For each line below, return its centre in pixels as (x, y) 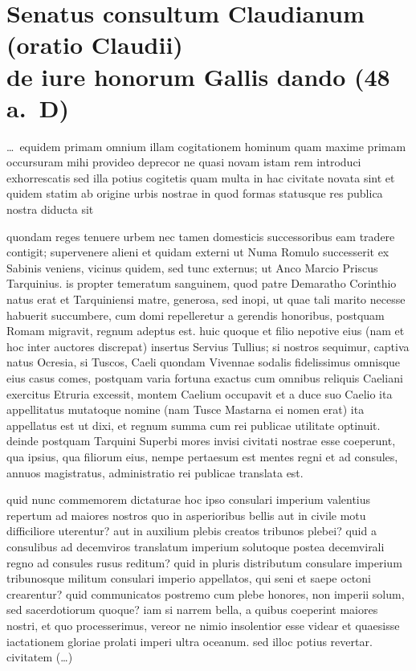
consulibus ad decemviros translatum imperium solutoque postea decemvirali (196, 546)
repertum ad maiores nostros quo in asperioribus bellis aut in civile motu (186, 515)
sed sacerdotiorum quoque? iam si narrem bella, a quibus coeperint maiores (192, 610)
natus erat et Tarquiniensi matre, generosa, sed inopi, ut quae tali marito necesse (206, 299)
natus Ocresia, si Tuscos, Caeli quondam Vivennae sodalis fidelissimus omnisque (204, 362)
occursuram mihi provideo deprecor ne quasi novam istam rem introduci (184, 162)
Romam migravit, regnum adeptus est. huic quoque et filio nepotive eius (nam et (206, 331)
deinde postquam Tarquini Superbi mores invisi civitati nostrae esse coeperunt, (201, 441)
